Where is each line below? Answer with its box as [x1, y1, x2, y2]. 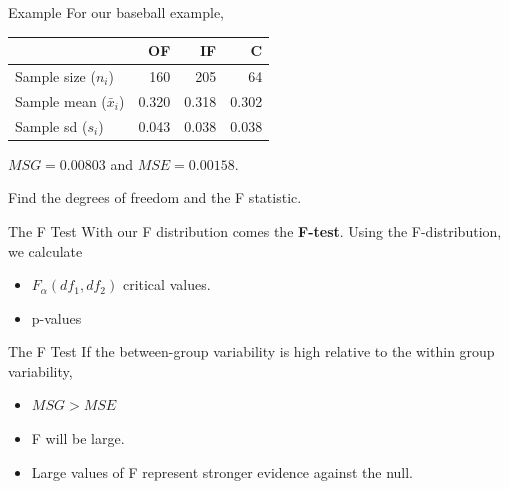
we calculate [8, 240, 83, 261]
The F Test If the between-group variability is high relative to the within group [8, 341, 495, 362]
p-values [31, 307, 82, 328]
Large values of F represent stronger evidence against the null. [31, 461, 414, 482]
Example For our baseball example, [8, 2, 225, 22]
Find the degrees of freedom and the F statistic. [8, 187, 302, 208]
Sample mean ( [15, 90, 107, 111]
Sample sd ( [15, 115, 88, 136]
